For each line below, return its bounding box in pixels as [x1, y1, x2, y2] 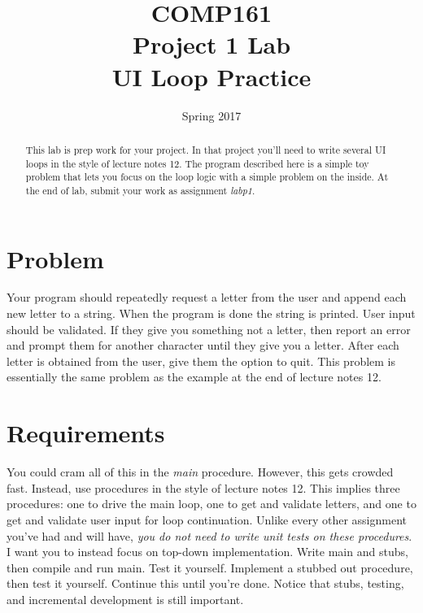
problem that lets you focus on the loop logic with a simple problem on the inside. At [25, 170, 389, 184]
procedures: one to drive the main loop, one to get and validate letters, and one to [7, 495, 416, 512]
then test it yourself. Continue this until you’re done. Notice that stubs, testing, [7, 575, 404, 592]
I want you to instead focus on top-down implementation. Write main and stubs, [7, 543, 408, 560]
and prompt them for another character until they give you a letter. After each [7, 337, 399, 354]
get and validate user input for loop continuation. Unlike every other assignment [7, 511, 407, 528]
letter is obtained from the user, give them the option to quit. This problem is [7, 352, 396, 369]
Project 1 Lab [132, 28, 291, 61]
